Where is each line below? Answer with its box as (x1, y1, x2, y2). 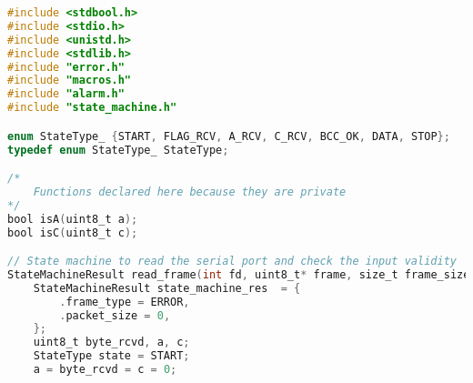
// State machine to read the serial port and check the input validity (7, 255, 457, 268)
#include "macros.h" (7, 74, 132, 87)
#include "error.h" (7, 60, 125, 74)
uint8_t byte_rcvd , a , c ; (33, 336, 190, 349)
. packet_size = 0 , (59, 308, 171, 322)
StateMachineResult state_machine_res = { (33, 281, 301, 295)
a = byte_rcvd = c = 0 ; (33, 363, 177, 377)
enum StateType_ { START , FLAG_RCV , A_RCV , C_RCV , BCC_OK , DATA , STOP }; (7, 129, 450, 143)
